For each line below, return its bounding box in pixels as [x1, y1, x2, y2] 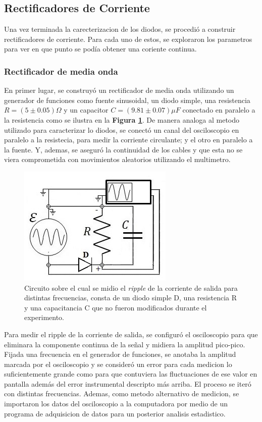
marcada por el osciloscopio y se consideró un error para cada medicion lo [4, 358, 232, 369]
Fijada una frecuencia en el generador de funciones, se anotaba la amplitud [4, 349, 236, 359]
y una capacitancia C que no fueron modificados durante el [24, 302, 207, 312]
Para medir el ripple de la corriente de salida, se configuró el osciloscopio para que [4, 329, 258, 339]
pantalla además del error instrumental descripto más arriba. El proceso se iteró [4, 378, 251, 389]
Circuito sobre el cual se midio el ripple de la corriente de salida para [24, 282, 238, 293]
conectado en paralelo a [182, 104, 255, 115]
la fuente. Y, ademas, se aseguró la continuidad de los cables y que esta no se [4, 144, 243, 154]
